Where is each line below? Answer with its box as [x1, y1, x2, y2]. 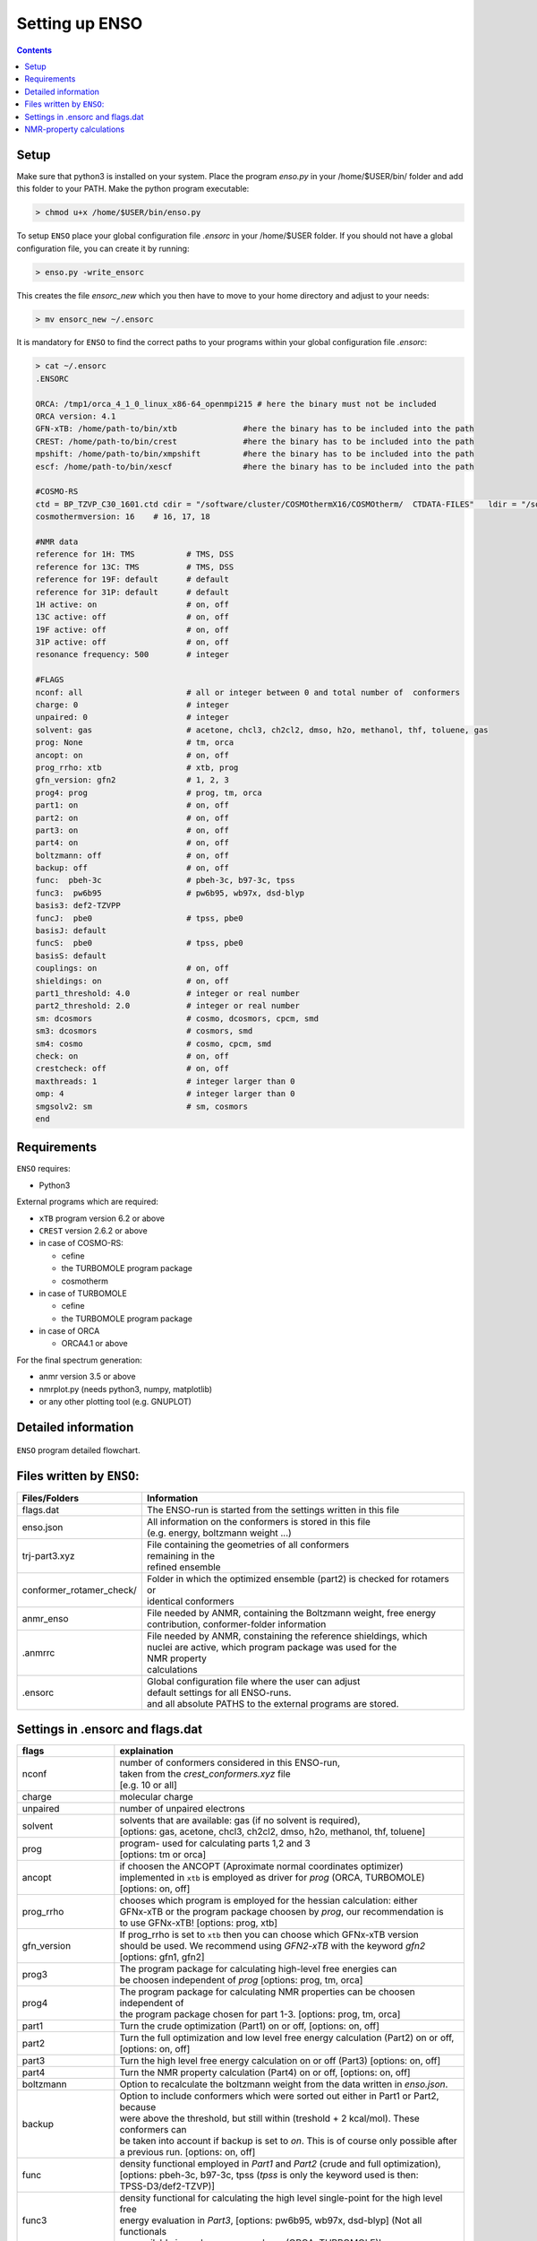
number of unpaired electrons [119, 1802, 245, 1814]
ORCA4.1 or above [61, 1338, 129, 1349]
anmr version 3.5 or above [38, 1371, 136, 1382]
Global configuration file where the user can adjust [146, 1675, 361, 1688]
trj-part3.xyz [21, 1550, 75, 1562]
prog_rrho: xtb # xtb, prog [35, 762, 239, 773]
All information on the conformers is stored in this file [146, 1516, 371, 1528]
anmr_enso [21, 1613, 69, 1625]
